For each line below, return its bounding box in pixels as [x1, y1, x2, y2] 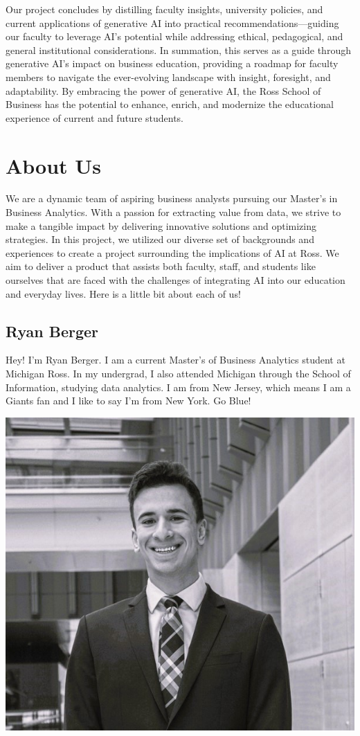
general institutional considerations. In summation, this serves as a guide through [6, 42, 351, 57]
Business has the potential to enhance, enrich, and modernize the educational [6, 97, 334, 111]
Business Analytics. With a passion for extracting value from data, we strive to [6, 205, 341, 219]
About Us [6, 151, 101, 179]
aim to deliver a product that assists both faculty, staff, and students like [6, 259, 316, 273]
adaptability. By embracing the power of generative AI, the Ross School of [6, 83, 321, 98]
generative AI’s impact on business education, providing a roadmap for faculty [6, 56, 339, 71]
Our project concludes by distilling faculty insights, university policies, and [6, 2, 323, 16]
